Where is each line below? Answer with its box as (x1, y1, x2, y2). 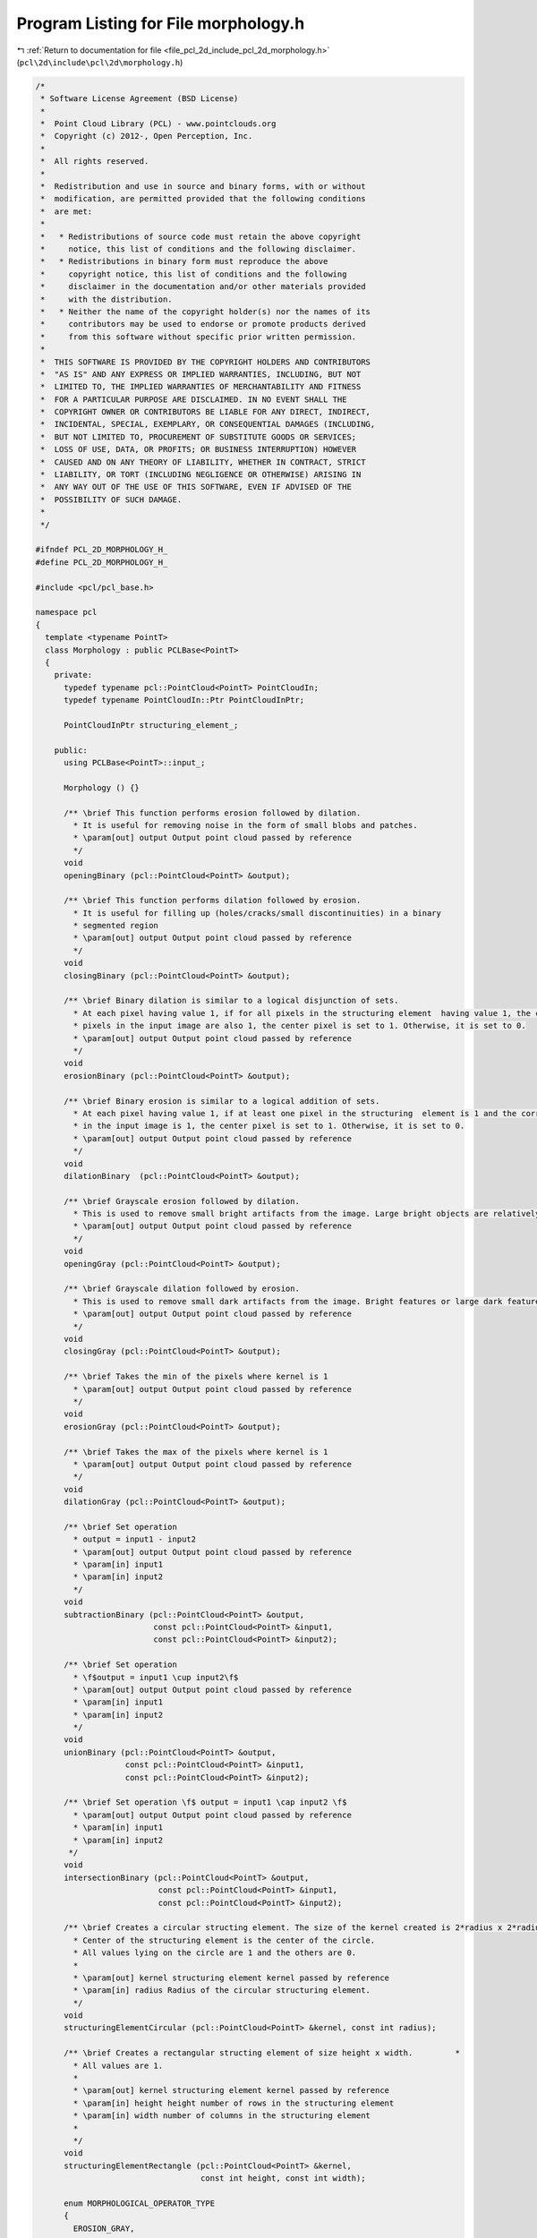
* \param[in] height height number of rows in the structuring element (72, 2097, 395, 2108)
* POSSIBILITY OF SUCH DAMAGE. (40, 494, 183, 505)
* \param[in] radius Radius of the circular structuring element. (72, 1986, 371, 1995)
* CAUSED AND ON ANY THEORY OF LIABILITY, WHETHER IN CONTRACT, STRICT (40, 457, 366, 467)
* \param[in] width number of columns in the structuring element (72, 2111, 371, 2121)
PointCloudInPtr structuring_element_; (64, 720, 239, 730)
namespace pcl (35, 607, 98, 618)
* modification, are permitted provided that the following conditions (40, 193, 366, 204)
